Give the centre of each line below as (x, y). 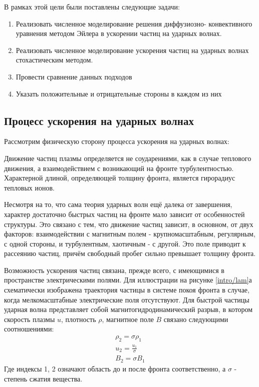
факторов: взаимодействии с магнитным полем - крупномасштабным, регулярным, (130, 234)
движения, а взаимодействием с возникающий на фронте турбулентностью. (119, 168)
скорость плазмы (30, 319)
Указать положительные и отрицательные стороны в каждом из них (119, 93)
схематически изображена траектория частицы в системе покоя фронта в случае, (127, 290)
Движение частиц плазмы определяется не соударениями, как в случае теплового (128, 158)
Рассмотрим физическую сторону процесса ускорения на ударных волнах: (117, 141)
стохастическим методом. (54, 60)
